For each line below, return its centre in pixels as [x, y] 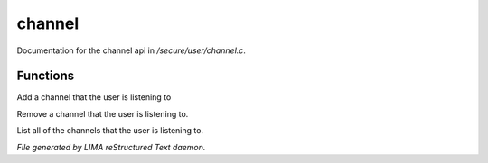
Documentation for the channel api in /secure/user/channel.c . [131, 50]
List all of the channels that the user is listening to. [110, 131]
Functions [46, 76]
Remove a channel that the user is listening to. [103, 113]
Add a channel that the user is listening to [94, 97]
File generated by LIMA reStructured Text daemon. [111, 147]
